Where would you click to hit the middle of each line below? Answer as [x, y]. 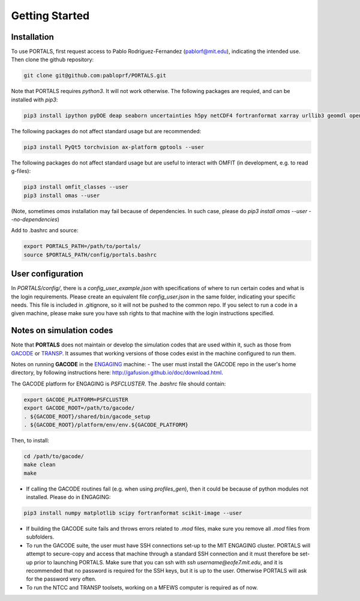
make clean [40, 465]
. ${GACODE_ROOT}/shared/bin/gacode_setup [87, 416]
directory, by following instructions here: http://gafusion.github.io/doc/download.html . [117, 373]
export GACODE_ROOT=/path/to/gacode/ [79, 408]
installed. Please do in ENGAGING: [68, 497]
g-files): [21, 171]
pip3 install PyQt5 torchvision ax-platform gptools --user [114, 147]
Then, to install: [30, 440]
